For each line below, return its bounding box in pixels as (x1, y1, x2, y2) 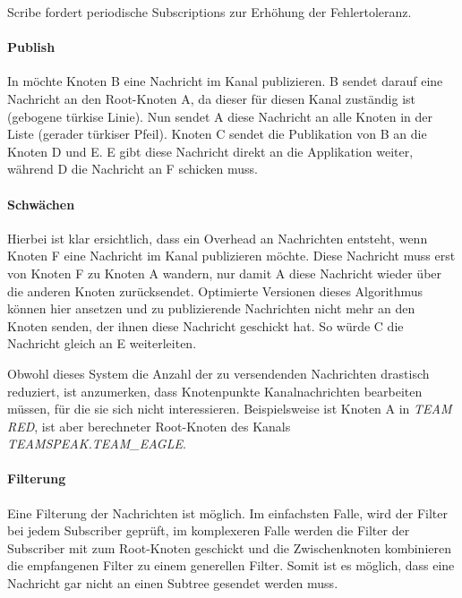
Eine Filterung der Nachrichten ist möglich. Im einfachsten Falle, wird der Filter (7, 503, 448, 522)
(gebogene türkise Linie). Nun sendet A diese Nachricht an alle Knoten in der (7, 107, 432, 125)
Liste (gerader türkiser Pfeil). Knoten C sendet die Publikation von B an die (7, 124, 427, 143)
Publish (7, 38, 56, 56)
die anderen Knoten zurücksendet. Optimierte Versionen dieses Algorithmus (7, 281, 423, 300)
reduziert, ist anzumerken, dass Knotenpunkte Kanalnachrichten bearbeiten (7, 381, 423, 400)
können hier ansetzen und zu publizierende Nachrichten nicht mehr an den (7, 299, 415, 318)
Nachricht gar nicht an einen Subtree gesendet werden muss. (7, 574, 338, 593)
